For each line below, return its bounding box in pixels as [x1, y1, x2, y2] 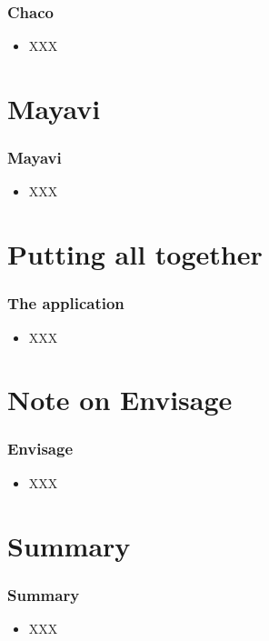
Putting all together [7, 235, 263, 273]
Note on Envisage [7, 381, 233, 418]
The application [7, 292, 125, 315]
